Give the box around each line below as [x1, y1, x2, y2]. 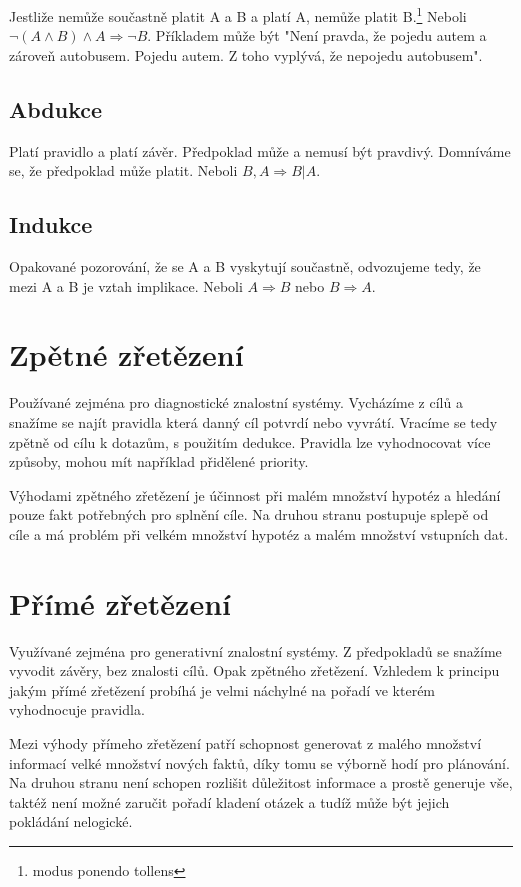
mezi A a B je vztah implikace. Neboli [9, 275, 243, 296]
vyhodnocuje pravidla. [9, 699, 145, 720]
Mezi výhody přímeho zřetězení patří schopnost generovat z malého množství [9, 733, 482, 753]
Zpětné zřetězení [9, 334, 244, 375]
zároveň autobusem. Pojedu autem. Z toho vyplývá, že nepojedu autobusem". [9, 44, 483, 65]
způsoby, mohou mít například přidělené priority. [9, 451, 309, 472]
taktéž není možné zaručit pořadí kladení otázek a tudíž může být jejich [9, 791, 450, 812]
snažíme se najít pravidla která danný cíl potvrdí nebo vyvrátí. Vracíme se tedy [9, 411, 498, 432]
